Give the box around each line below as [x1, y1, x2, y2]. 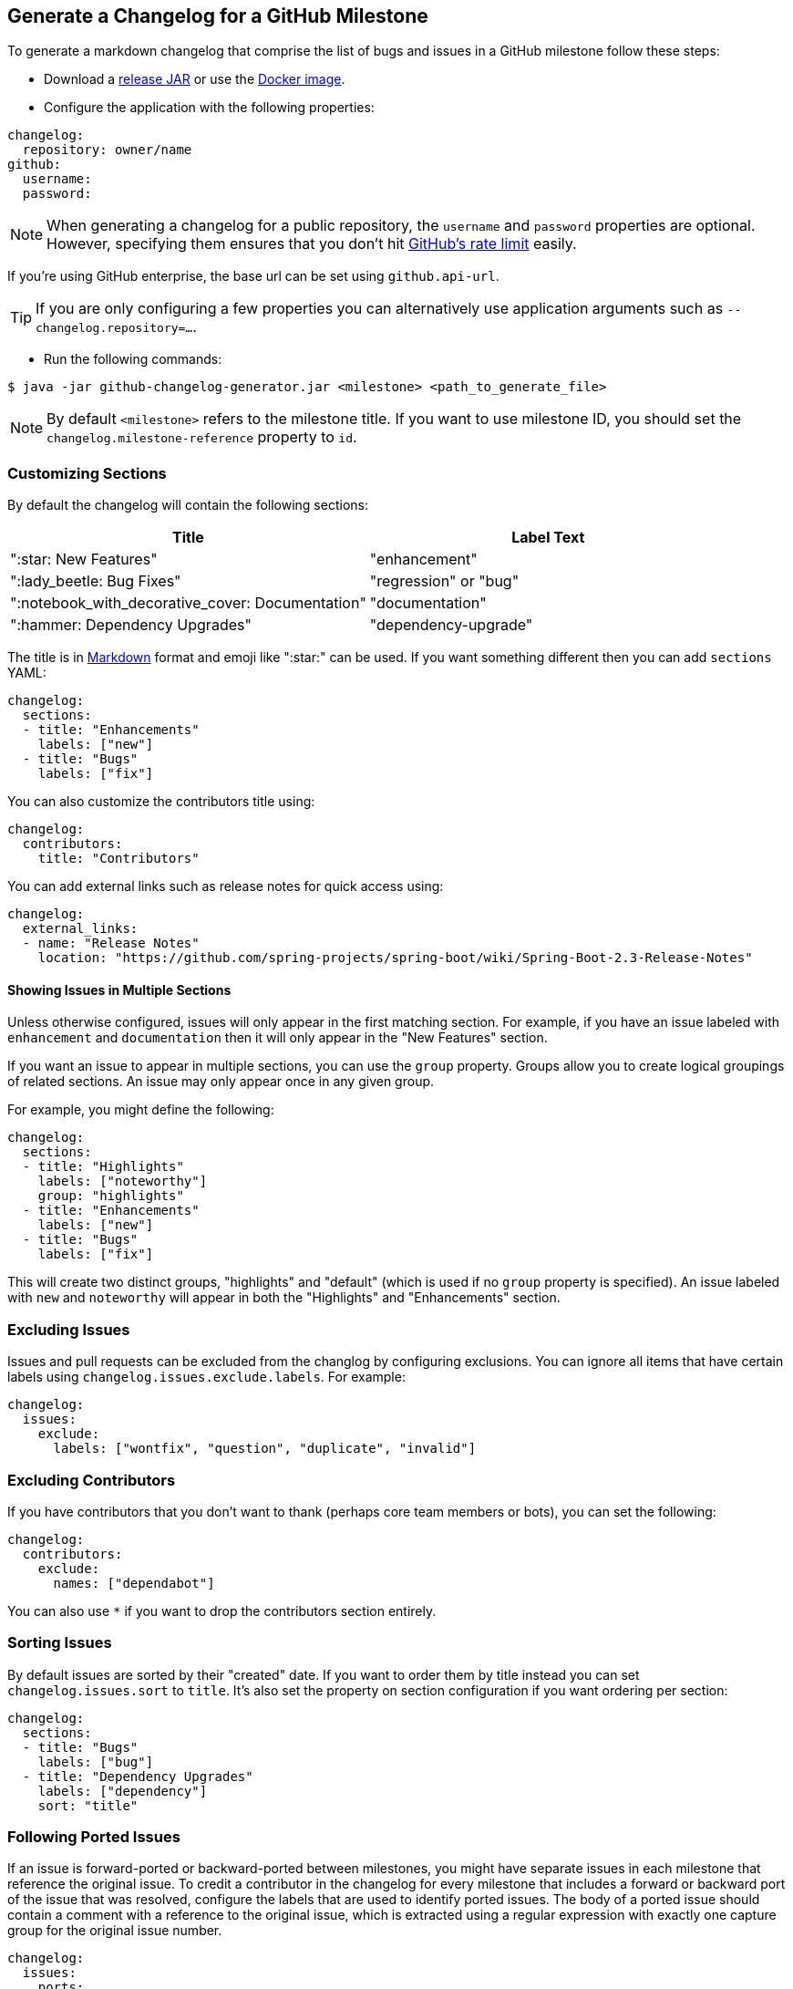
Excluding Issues [7, 1320, 130, 1339]
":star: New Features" [10, 550, 158, 569]
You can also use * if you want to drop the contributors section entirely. [7, 1602, 437, 1619]
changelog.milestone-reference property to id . [46, 428, 357, 447]
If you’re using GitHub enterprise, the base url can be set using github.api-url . [7, 268, 499, 285]
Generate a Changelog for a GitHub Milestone [7, 5, 428, 27]
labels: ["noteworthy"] [37, 1174, 208, 1189]
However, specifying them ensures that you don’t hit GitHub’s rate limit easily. [46, 234, 577, 254]
